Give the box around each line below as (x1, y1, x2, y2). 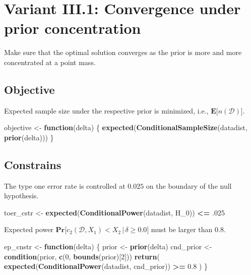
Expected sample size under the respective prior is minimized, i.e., (4, 105, 209, 116)
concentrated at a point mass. (4, 57, 96, 67)
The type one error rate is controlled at (4, 180, 126, 191)
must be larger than (151, 224, 213, 235)
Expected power (4, 224, 53, 235)
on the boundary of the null (146, 180, 232, 191)
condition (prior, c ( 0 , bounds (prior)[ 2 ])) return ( (4, 251, 160, 261)
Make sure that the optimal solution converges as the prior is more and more (4, 47, 242, 58)
